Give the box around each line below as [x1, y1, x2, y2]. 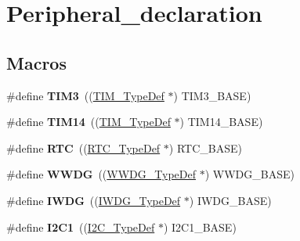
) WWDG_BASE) [204, 166, 295, 182]
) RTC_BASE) [168, 139, 242, 156]
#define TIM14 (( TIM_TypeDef [6, 113, 171, 130]
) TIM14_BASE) [179, 113, 263, 130]
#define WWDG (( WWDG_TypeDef [6, 166, 196, 182]
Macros [6, 50, 67, 74]
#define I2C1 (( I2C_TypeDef [6, 218, 155, 235]
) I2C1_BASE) [163, 218, 237, 235]
